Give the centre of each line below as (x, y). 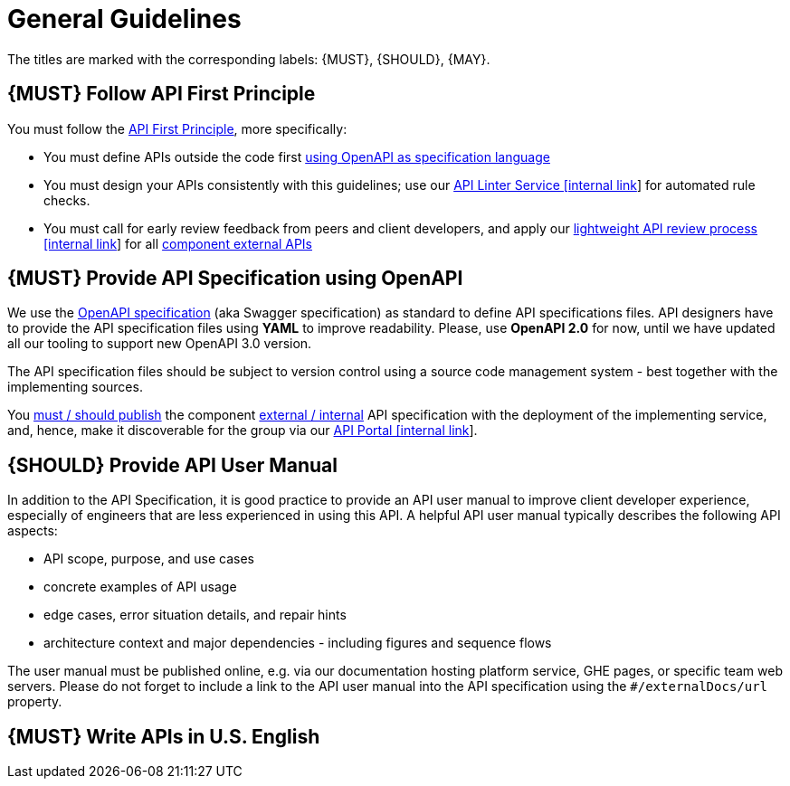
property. (35, 702)
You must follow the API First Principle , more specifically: (177, 128)
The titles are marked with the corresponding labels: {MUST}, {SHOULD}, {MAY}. (249, 59)
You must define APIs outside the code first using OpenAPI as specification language (297, 156)
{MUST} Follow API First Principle (162, 94)
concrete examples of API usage (140, 587)
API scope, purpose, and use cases (149, 559)
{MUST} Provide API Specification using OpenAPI (235, 279)
